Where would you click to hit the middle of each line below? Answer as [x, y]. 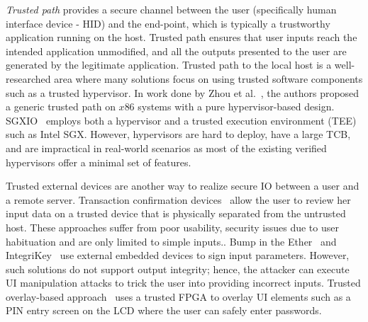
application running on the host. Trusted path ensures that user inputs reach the [182, 37]
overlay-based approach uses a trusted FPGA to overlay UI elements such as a [178, 296]
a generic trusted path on [61, 107]
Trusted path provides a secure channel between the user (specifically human [171, 9]
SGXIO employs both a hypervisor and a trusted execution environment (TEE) [181, 120]
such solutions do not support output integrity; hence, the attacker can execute [178, 269]
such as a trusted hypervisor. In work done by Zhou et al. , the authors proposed [183, 92]
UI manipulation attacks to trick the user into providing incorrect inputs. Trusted [183, 283]
